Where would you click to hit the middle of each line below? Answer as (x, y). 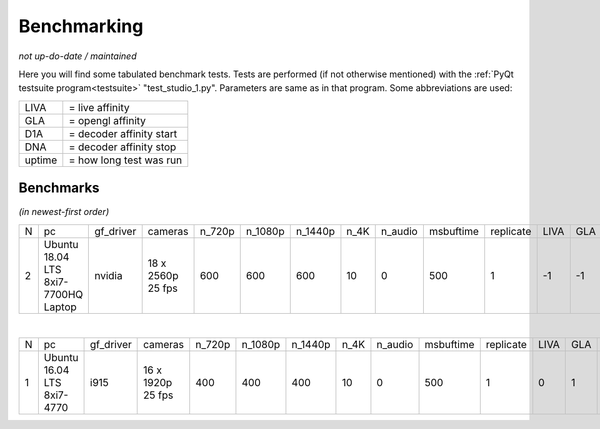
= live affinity (99, 107)
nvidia (108, 275)
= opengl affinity (107, 120)
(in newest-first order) (64, 212)
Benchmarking (81, 26)
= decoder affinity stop (122, 147)
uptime (41, 160)
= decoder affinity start (123, 133)
